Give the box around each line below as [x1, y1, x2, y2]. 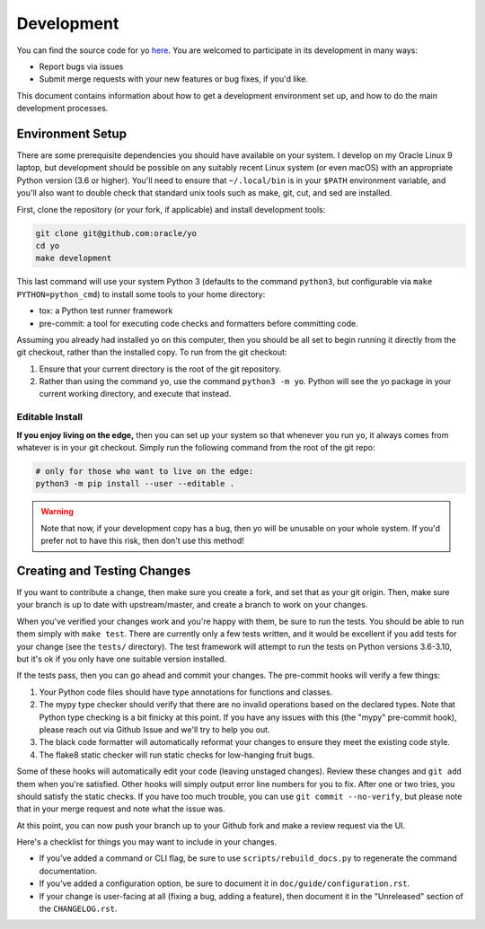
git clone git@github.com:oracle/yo [35, 228, 198, 238]
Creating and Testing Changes [16, 563, 191, 578]
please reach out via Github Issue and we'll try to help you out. [39, 723, 270, 735]
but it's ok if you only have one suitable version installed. [16, 653, 227, 664]
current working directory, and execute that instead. [39, 389, 232, 399]
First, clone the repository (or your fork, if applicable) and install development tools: [16, 204, 326, 215]
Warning [40, 506, 74, 517]
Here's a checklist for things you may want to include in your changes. [16, 837, 278, 847]
